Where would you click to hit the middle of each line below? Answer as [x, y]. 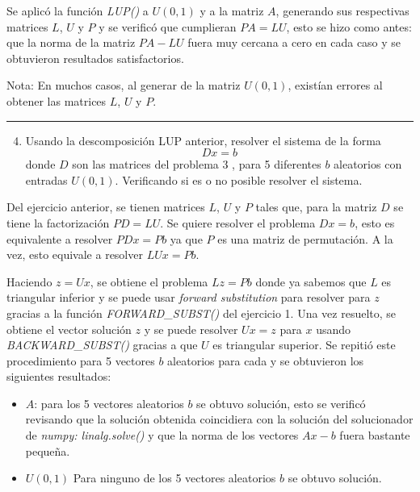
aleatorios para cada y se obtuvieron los [266, 360]
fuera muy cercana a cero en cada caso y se [294, 42]
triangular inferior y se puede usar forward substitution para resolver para [189, 297]
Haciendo [29, 281]
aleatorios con [368, 164]
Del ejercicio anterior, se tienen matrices [106, 207]
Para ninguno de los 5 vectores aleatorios [174, 478]
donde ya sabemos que [311, 281]
